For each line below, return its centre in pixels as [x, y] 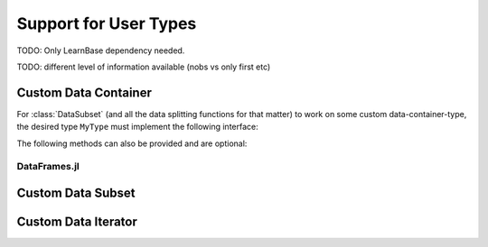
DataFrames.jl [48, 167]
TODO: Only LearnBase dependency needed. [101, 50]
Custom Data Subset [76, 193]
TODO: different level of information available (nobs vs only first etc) [144, 67]
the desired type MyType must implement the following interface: [138, 127]
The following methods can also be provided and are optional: [132, 143]
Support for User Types [107, 23]
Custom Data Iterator [77, 222]
